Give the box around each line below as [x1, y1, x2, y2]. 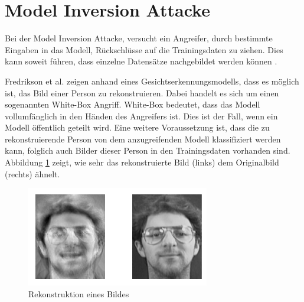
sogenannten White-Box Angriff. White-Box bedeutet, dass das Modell [5, 98, 260, 111]
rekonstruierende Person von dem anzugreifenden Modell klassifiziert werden [5, 132, 281, 145]
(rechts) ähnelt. [5, 167, 60, 180]
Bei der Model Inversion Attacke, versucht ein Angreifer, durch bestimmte [5, 32, 273, 44]
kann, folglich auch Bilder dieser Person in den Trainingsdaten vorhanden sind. [5, 144, 290, 157]
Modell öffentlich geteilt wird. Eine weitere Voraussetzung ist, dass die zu [5, 121, 270, 134]
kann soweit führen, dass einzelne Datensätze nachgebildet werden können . [5, 55, 277, 67]
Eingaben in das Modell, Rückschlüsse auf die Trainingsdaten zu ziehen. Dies [5, 43, 283, 56]
